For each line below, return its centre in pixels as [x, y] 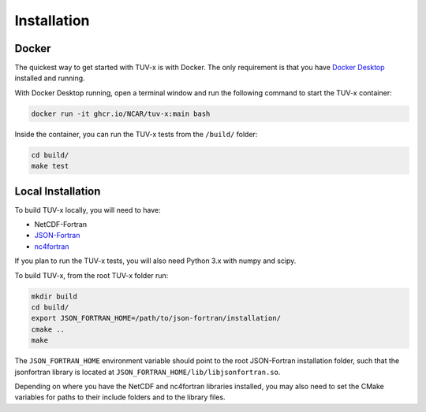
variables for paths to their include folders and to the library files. [120, 397]
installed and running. [50, 78]
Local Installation [58, 191]
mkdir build [54, 296]
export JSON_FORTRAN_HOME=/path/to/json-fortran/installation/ [156, 318]
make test [50, 166]
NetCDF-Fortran [60, 225]
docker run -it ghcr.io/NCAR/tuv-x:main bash [121, 113]
